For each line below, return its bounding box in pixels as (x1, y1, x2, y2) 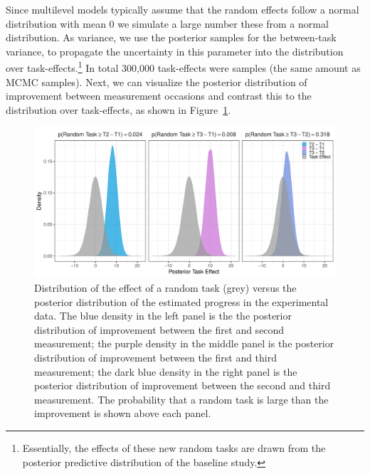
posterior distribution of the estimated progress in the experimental (34, 294, 329, 309)
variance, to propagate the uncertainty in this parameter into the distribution (6, 43, 344, 58)
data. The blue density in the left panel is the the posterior (34, 308, 292, 323)
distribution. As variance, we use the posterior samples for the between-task (6, 30, 337, 45)
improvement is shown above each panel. (34, 406, 211, 421)
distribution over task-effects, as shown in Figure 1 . (6, 102, 231, 117)
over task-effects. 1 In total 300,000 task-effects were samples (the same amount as (6, 58, 361, 75)
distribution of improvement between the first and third (34, 349, 277, 364)
